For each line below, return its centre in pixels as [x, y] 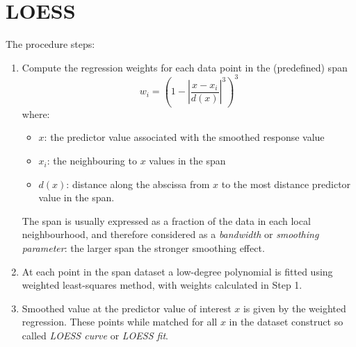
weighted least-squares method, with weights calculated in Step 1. [162, 285]
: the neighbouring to [92, 161]
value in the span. [76, 197]
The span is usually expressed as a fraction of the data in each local [166, 220]
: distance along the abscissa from [138, 184]
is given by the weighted [294, 308]
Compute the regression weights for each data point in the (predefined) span [185, 67]
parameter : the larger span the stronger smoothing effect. [143, 248]
